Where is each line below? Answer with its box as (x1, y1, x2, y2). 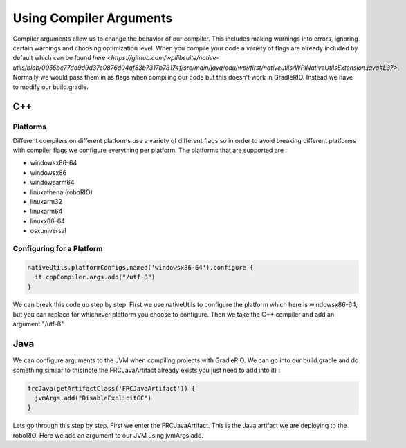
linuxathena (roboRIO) (30, 187, 93, 196)
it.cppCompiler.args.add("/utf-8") (35, 273, 156, 281)
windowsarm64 (30, 178, 75, 187)
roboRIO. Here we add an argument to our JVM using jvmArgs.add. (12, 431, 204, 439)
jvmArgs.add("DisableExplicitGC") (35, 394, 152, 402)
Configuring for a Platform (12, 243, 103, 253)
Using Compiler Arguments (12, 10, 173, 26)
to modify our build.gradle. (12, 83, 89, 91)
